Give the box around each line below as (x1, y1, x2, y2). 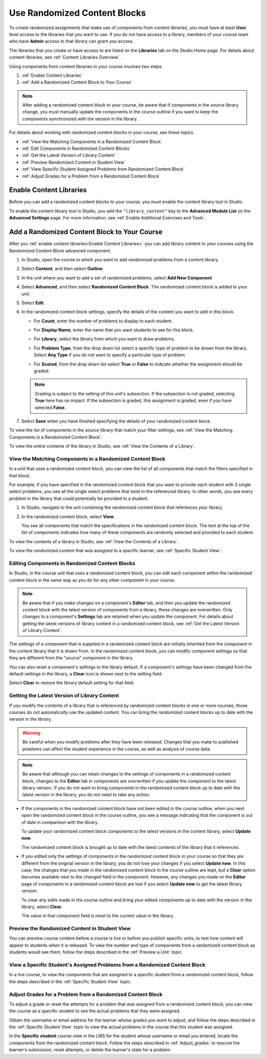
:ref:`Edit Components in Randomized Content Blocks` (21, 145, 131, 151)
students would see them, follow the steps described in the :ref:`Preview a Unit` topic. (9, 949, 183, 955)
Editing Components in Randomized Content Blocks (9, 560, 135, 566)
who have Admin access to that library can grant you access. (9, 38, 134, 44)
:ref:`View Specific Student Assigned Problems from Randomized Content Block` (21, 166, 185, 172)
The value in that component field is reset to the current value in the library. (21, 913, 174, 919)
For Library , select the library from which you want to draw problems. (33, 336, 175, 342)
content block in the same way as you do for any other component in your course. (9, 577, 176, 583)
